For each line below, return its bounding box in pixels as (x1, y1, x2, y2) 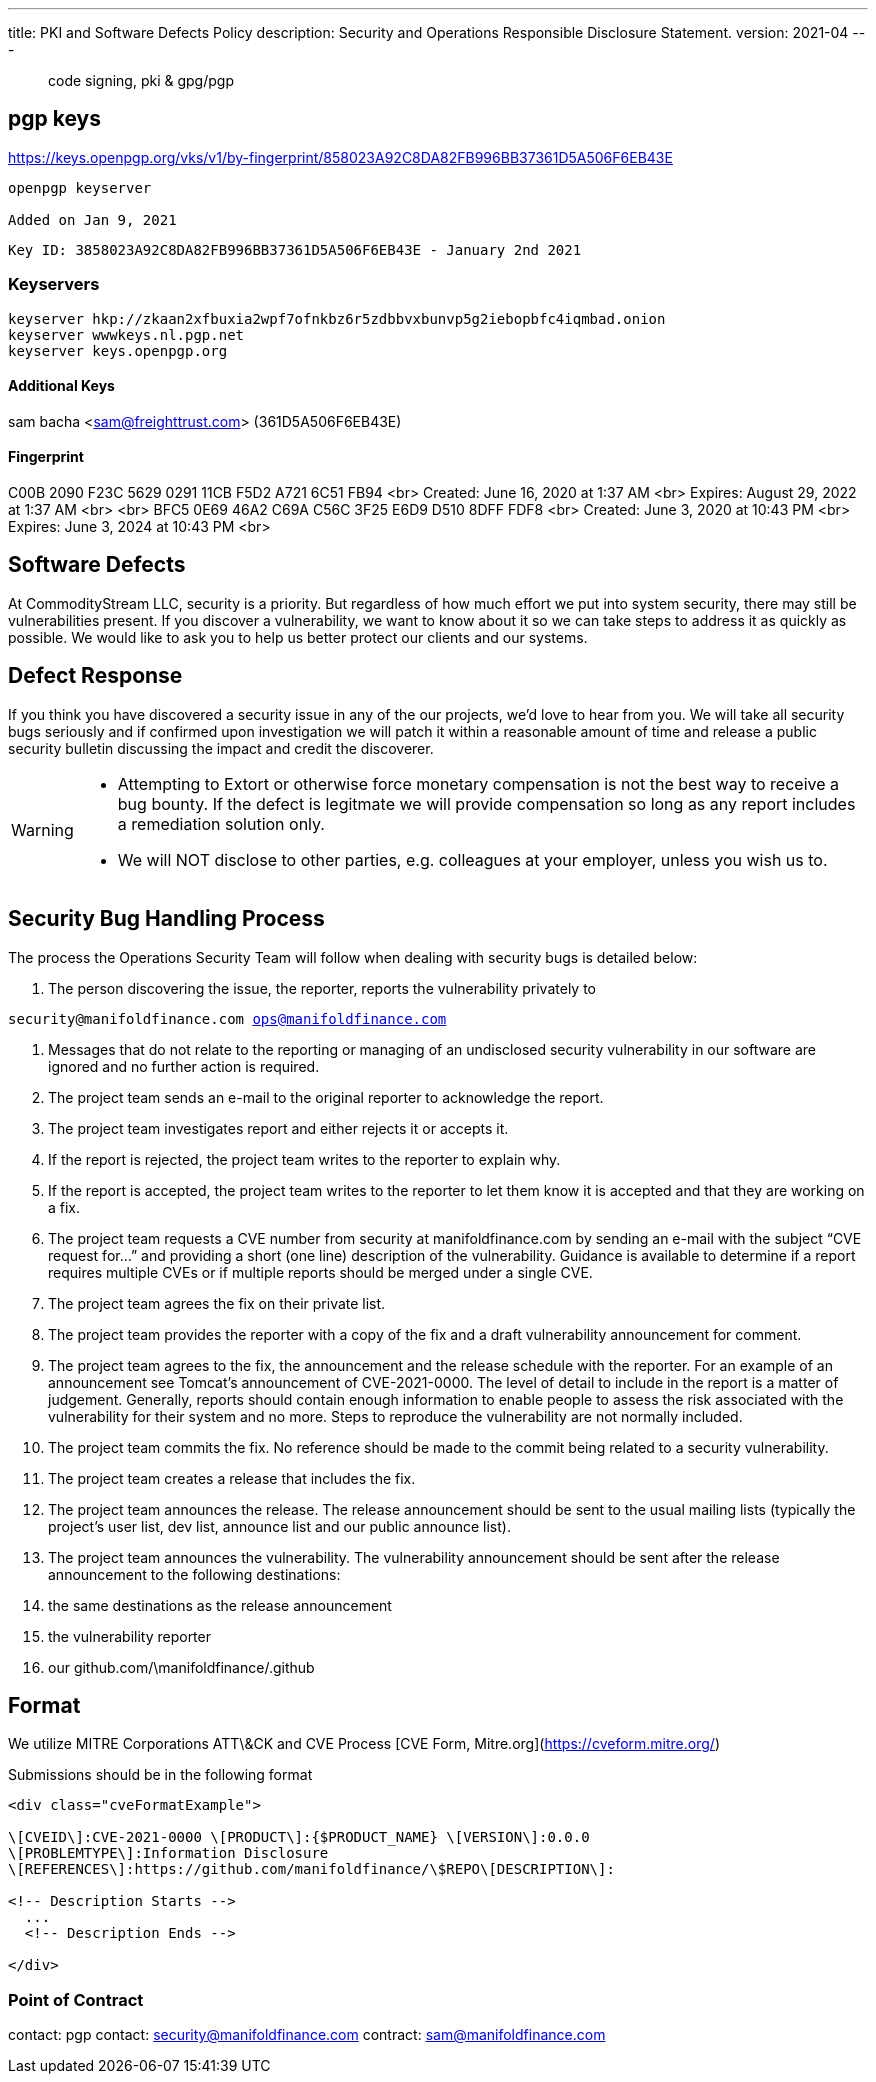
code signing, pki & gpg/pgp (48, 72, 234, 89)
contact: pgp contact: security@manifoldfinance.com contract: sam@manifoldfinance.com (8, 2026, 606, 2044)
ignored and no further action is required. (48, 1057, 320, 1075)
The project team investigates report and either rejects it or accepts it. (48, 1119, 509, 1137)
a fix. (48, 1198, 81, 1216)
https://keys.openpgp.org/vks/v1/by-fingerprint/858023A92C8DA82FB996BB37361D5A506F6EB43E (8, 148, 673, 166)
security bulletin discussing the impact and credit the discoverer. (8, 739, 434, 757)
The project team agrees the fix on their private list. (48, 1294, 386, 1312)
